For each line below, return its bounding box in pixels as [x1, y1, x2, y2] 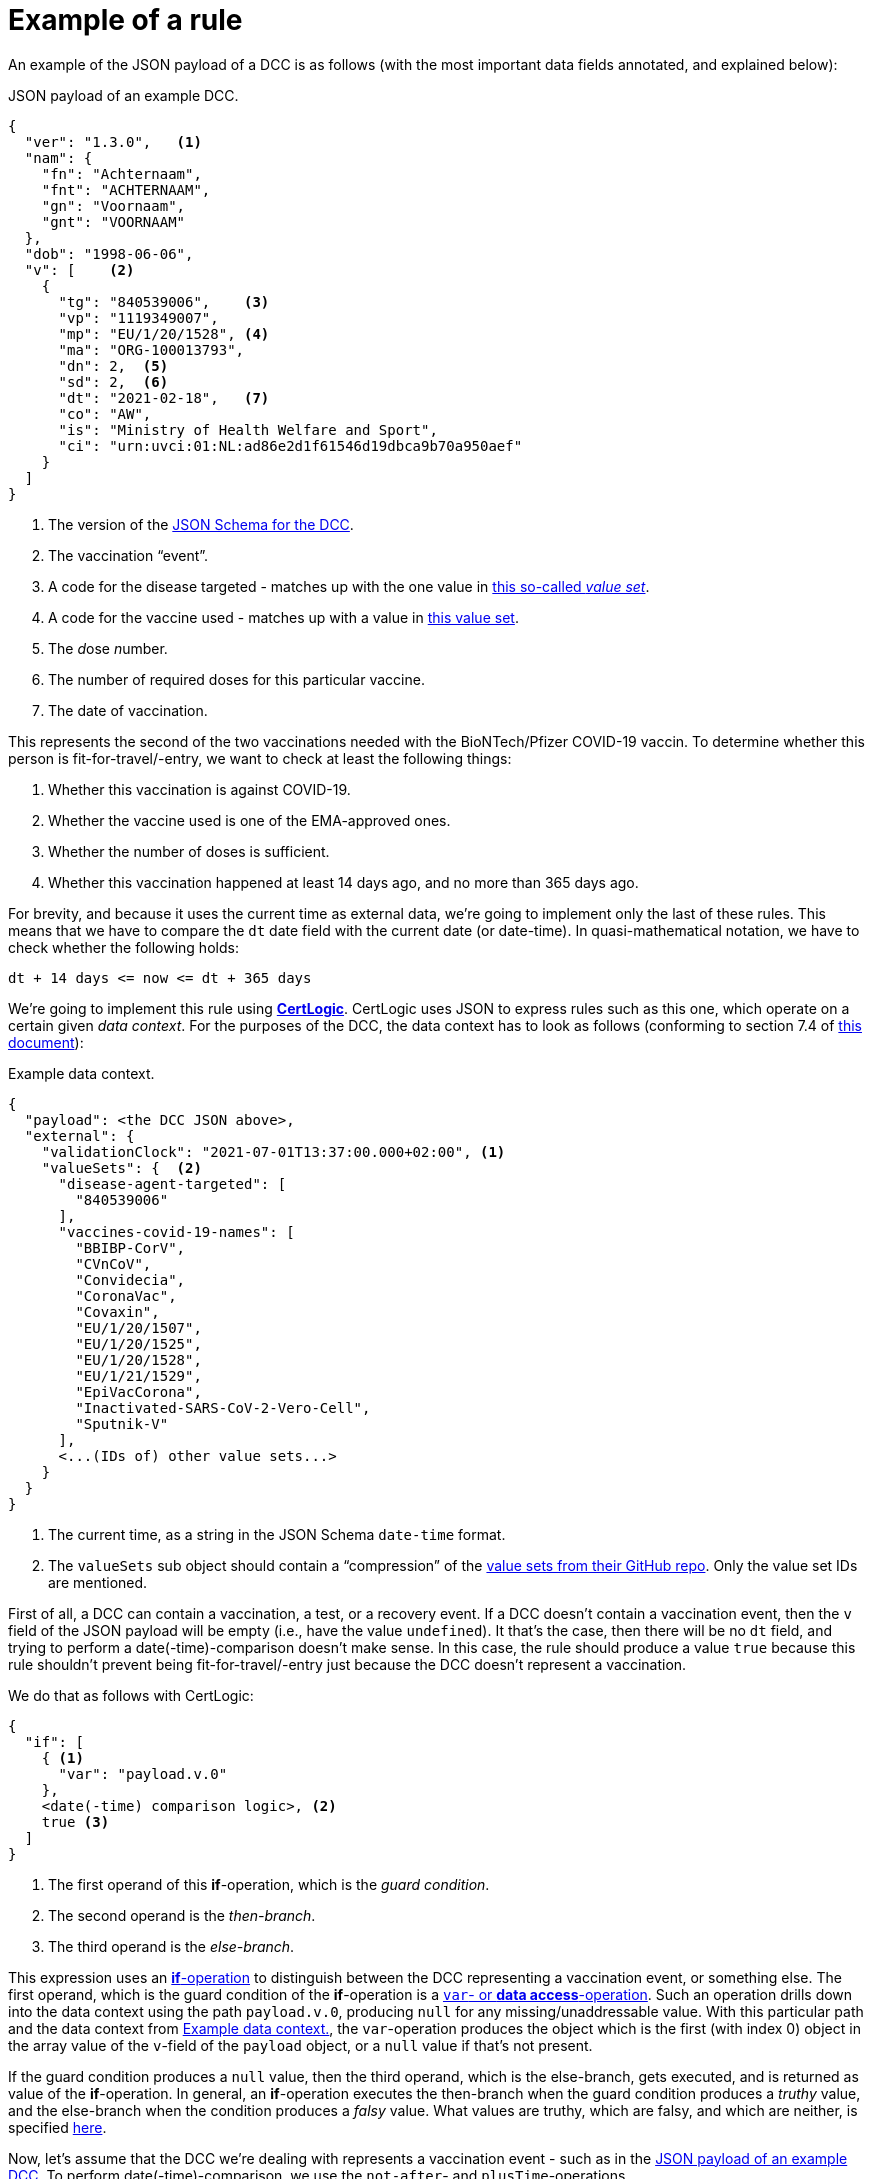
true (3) [41, 1813, 110, 1830]
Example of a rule [8, 3, 243, 37]
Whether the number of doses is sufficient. [48, 842, 330, 860]
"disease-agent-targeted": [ [58, 1175, 287, 1192]
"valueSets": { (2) [41, 1159, 202, 1176]
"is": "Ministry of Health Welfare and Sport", [58, 421, 438, 438]
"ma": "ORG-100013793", [58, 341, 245, 358]
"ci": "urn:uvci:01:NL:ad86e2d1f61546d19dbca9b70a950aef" [58, 437, 523, 454]
